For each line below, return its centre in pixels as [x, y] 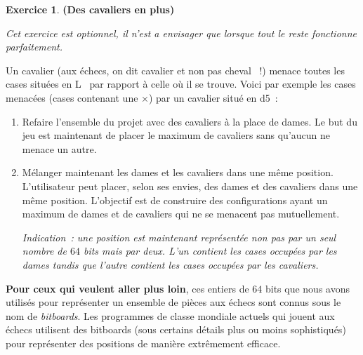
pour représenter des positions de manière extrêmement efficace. [143, 343]
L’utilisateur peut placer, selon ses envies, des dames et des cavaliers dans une [190, 186]
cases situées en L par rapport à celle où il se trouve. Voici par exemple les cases [181, 84]
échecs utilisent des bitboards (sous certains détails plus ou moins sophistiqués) [176, 329]
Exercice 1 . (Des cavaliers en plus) [90, 9]
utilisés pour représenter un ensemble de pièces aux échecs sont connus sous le [173, 302]
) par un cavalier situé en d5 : [213, 97]
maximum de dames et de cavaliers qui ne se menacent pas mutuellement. [181, 214]
